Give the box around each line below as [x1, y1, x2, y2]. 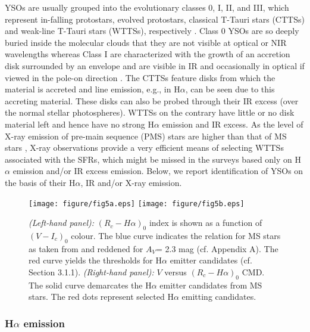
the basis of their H [5, 176, 76, 188]
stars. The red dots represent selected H [29, 290, 174, 303]
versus [164, 265, 187, 278]
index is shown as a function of [149, 216, 262, 229]
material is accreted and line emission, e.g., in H [5, 83, 180, 95]
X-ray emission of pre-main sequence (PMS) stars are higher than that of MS [5, 129, 287, 142]
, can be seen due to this [185, 83, 275, 95]
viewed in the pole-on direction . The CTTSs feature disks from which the [5, 71, 275, 83]
